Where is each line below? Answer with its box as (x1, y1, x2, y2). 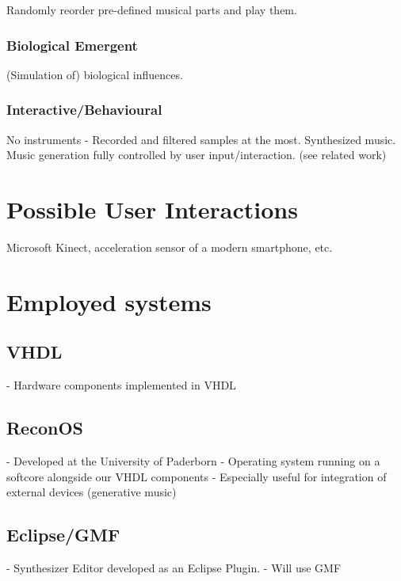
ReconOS (6, 416, 83, 440)
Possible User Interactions (6, 193, 298, 225)
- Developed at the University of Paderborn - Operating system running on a (6, 452, 380, 469)
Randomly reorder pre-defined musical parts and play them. (6, 2, 297, 17)
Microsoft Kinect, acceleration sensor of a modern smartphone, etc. (6, 238, 333, 255)
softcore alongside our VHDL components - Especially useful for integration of (6, 468, 387, 484)
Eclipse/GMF (6, 522, 120, 547)
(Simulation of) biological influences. (6, 66, 183, 82)
